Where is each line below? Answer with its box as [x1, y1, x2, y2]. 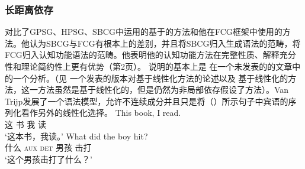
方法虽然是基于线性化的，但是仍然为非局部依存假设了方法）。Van [37, 83, 289, 96]
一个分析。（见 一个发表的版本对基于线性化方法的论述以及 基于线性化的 [12, 71, 288, 84]
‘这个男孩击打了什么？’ [5, 152, 92, 165]
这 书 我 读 [5, 118, 46, 130]
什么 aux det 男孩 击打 [5, 141, 92, 154]
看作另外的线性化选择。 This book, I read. [21, 106, 181, 119]
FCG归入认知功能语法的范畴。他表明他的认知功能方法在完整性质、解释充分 [5, 48, 296, 61]
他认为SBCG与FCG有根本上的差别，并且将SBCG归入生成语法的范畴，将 [21, 37, 301, 49]
